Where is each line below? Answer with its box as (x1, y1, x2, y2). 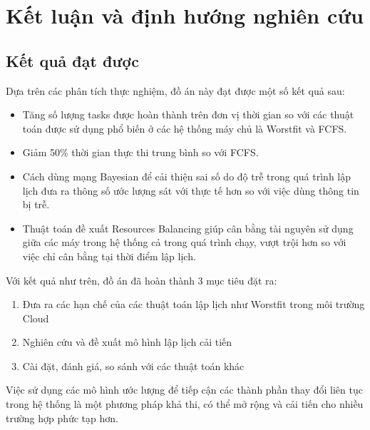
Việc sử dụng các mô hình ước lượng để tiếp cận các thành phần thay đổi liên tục (6, 382, 363, 397)
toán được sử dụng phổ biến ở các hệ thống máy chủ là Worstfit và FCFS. (22, 121, 347, 135)
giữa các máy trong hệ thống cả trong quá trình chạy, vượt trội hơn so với (22, 235, 346, 250)
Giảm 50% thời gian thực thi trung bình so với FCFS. (22, 145, 259, 160)
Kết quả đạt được (6, 49, 139, 71)
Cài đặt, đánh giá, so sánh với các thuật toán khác (22, 358, 245, 373)
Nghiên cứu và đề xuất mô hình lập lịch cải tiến (22, 334, 232, 349)
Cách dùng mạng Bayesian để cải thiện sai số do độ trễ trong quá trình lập (22, 168, 351, 183)
